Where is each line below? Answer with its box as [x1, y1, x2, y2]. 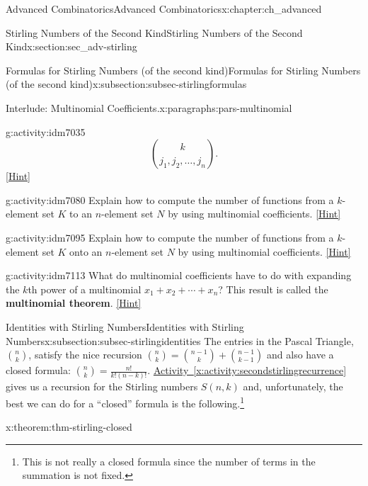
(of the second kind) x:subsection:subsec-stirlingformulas [6, 77, 247, 91]
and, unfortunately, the [243, 379, 343, 394]
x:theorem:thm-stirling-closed [6, 419, 132, 434]
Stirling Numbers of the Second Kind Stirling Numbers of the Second [6, 25, 303, 40]
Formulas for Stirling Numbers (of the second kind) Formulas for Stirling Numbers [6, 62, 361, 77]
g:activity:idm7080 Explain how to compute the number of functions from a [6, 192, 334, 207]
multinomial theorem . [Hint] [6, 295, 142, 310]
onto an [69, 244, 103, 259]
